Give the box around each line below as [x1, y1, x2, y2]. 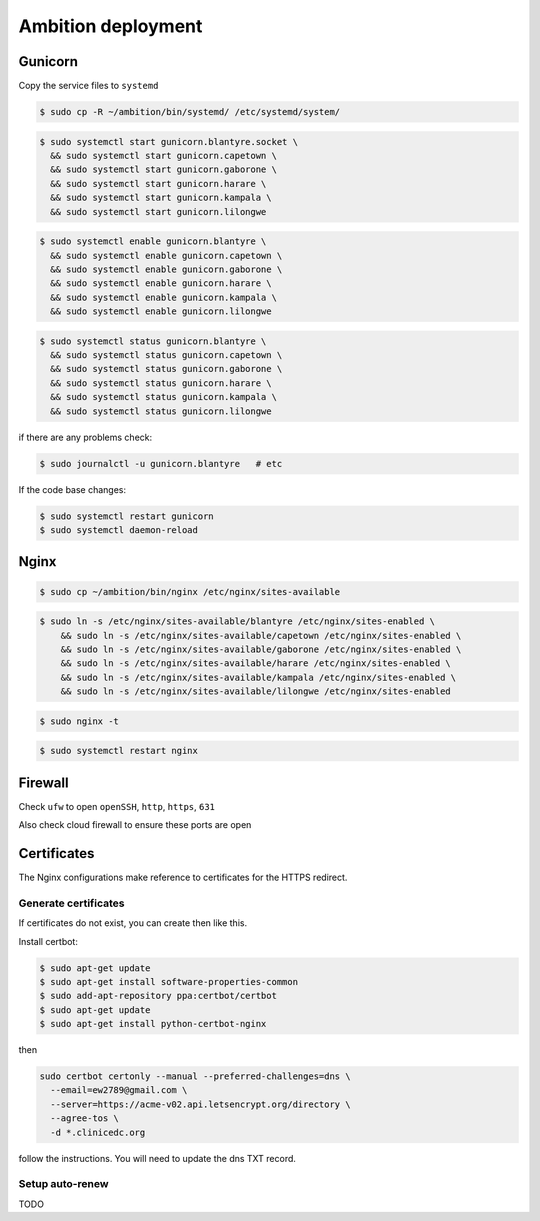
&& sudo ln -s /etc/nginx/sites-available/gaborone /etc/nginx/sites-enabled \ [60, 643, 462, 655]
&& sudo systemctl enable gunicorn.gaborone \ [50, 263, 283, 275]
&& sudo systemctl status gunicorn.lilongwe [50, 405, 272, 417]
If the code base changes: [18, 483, 127, 495]
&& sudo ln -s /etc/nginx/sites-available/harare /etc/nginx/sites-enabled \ [60, 658, 452, 669]
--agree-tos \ [50, 1113, 120, 1124]
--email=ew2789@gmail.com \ [50, 1085, 188, 1096]
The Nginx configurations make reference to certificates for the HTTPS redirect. [18, 871, 348, 884]
